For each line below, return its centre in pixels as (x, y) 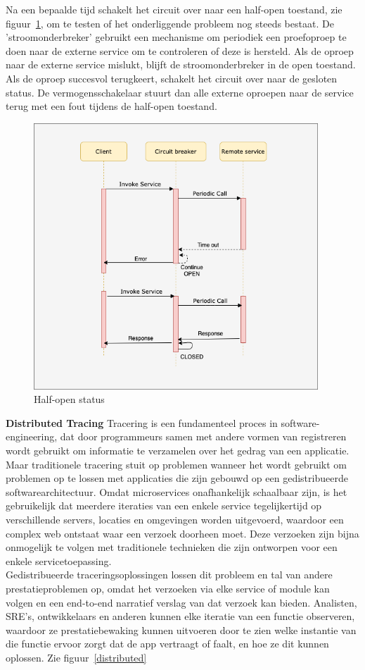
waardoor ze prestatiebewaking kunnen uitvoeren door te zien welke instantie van (181, 629)
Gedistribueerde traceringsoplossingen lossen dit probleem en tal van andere (169, 575)
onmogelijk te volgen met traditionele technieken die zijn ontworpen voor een (172, 547)
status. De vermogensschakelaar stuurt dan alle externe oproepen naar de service (180, 92)
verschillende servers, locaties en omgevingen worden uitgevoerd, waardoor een (175, 520)
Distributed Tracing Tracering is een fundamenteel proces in (142, 422)
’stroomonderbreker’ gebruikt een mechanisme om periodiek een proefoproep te (176, 37)
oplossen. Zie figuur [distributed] (76, 657)
